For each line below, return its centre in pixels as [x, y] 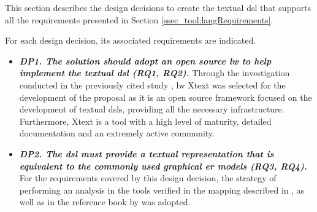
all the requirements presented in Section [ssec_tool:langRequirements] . [139, 19]
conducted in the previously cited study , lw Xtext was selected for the [152, 84]
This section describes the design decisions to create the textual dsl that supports [158, 7]
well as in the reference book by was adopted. [105, 202]
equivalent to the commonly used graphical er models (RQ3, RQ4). [163, 166]
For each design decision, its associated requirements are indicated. [131, 40]
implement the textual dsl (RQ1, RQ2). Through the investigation [155, 73]
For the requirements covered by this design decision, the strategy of [148, 178]
